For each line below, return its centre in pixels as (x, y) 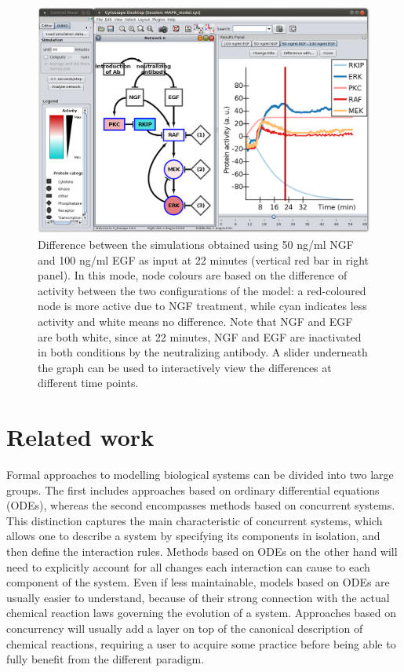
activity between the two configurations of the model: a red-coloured (202, 290)
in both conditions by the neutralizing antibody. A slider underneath (203, 352)
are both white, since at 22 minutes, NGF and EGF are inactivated (200, 336)
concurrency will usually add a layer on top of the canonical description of (185, 628)
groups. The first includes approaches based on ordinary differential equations (193, 489)
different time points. (88, 383)
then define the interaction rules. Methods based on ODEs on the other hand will (202, 551)
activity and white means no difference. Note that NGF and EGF (195, 321)
